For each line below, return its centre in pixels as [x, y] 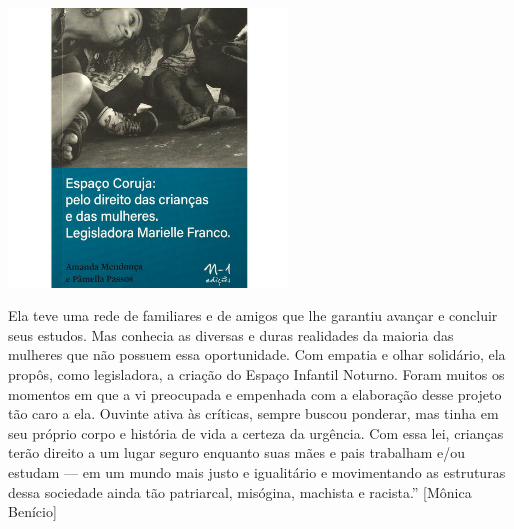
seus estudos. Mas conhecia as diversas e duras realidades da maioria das [231, 334]
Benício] [32, 511]
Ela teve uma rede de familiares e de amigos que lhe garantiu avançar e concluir [253, 315]
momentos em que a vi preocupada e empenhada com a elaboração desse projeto [255, 393]
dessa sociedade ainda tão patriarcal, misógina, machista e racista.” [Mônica [240, 491]
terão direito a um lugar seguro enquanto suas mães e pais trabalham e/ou [237, 452]
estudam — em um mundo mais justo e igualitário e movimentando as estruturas [257, 472]
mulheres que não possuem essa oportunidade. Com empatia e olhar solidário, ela [257, 354]
